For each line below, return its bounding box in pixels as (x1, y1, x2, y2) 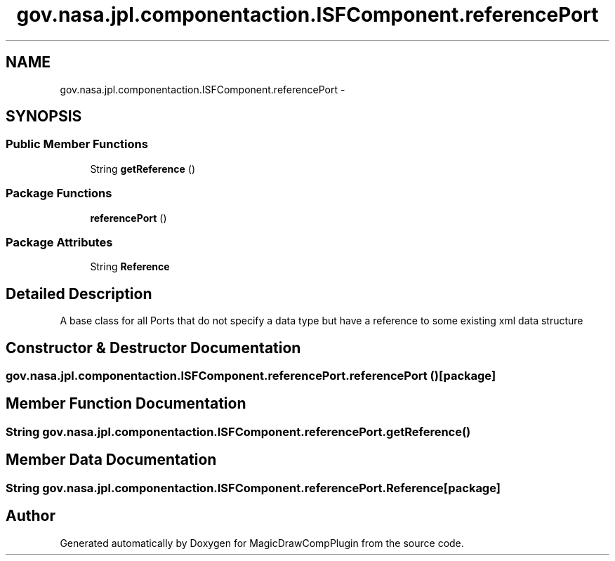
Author (6, 507, 55, 525)
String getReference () (90, 162, 196, 175)
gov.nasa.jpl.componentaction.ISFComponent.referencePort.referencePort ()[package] (6, 369, 496, 383)
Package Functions (6, 186, 112, 201)
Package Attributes (6, 235, 113, 249)
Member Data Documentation (6, 451, 217, 469)
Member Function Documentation (6, 395, 246, 413)
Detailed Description (6, 284, 152, 303)
